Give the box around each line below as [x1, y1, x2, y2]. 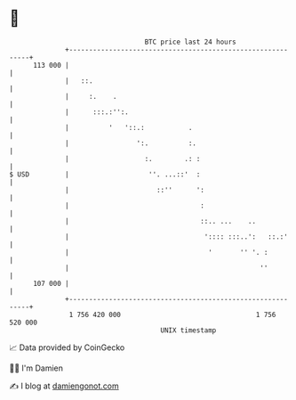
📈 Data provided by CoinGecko [9, 342, 125, 353]
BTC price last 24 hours [144, 37, 237, 46]
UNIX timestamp [160, 325, 217, 335]
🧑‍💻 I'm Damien [9, 363, 64, 373]
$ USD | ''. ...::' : [9, 169, 201, 179]
